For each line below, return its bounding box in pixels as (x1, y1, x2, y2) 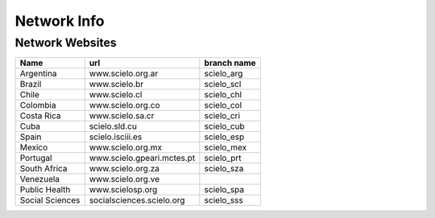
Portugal (19, 153, 52, 164)
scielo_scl (204, 79, 242, 90)
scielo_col (204, 100, 242, 111)
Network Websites (14, 35, 117, 50)
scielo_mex (204, 142, 247, 153)
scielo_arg (204, 68, 243, 80)
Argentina (19, 68, 57, 80)
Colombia (19, 100, 56, 111)
